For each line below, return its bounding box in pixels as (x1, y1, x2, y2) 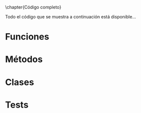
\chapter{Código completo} (5, 4, 62, 10)
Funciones (5, 31, 50, 43)
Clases (5, 76, 34, 88)
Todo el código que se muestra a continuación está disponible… (5, 14, 137, 19)
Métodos (5, 54, 43, 65)
